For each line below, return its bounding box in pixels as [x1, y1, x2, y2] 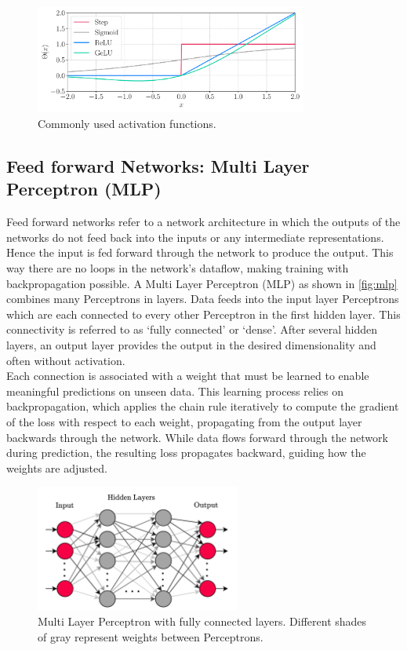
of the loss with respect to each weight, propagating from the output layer [6, 413, 362, 429]
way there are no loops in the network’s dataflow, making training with [6, 260, 349, 276]
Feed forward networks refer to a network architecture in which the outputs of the [6, 214, 401, 230]
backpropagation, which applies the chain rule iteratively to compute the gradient [6, 398, 399, 414]
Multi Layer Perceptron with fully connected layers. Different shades [38, 612, 367, 629]
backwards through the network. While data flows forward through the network [6, 429, 388, 445]
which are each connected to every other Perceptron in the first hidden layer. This [6, 305, 401, 322]
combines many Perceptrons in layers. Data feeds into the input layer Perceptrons [6, 290, 399, 307]
